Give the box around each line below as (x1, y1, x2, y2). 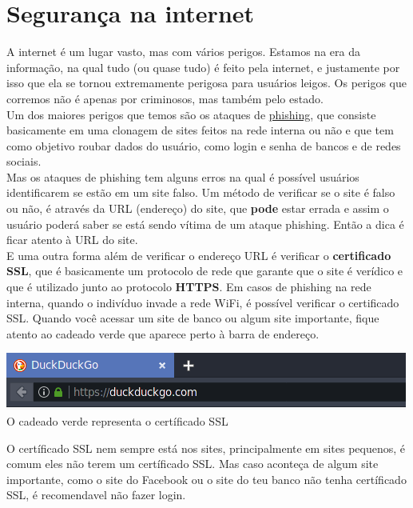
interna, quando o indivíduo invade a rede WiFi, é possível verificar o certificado (6, 294, 399, 310)
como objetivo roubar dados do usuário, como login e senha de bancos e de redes (6, 137, 401, 154)
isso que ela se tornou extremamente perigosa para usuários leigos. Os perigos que (6, 74, 407, 91)
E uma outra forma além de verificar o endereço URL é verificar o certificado (6, 246, 391, 263)
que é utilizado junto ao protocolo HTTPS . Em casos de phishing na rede (6, 278, 371, 295)
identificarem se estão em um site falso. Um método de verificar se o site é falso (6, 184, 395, 201)
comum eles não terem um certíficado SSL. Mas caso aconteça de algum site (6, 455, 379, 472)
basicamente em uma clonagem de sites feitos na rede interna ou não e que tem (6, 122, 394, 138)
